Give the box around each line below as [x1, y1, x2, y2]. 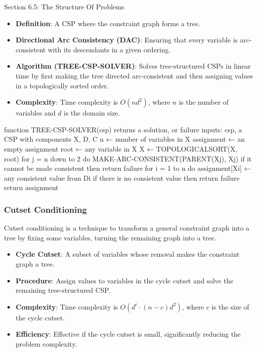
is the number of [178, 97, 229, 107]
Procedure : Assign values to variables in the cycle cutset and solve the [15, 275, 233, 285]
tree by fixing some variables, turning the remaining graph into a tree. [4, 232, 216, 242]
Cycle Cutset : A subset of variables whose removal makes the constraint [15, 249, 240, 259]
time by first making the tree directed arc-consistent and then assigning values [15, 70, 253, 80]
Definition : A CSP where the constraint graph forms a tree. [15, 18, 201, 28]
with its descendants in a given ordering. [47, 44, 171, 54]
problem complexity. [15, 338, 77, 349]
